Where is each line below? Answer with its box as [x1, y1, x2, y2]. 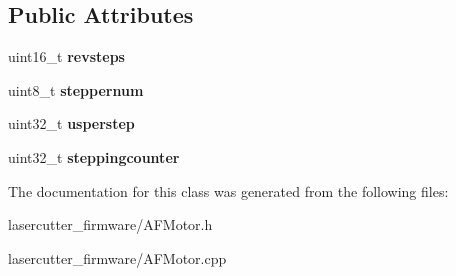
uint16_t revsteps [8, 46, 125, 67]
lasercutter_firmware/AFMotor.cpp [8, 247, 227, 268]
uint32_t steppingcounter [8, 146, 180, 167]
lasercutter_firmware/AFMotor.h [8, 214, 213, 235]
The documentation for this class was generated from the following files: [8, 180, 449, 201]
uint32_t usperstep [8, 113, 135, 134]
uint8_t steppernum [8, 79, 144, 100]
